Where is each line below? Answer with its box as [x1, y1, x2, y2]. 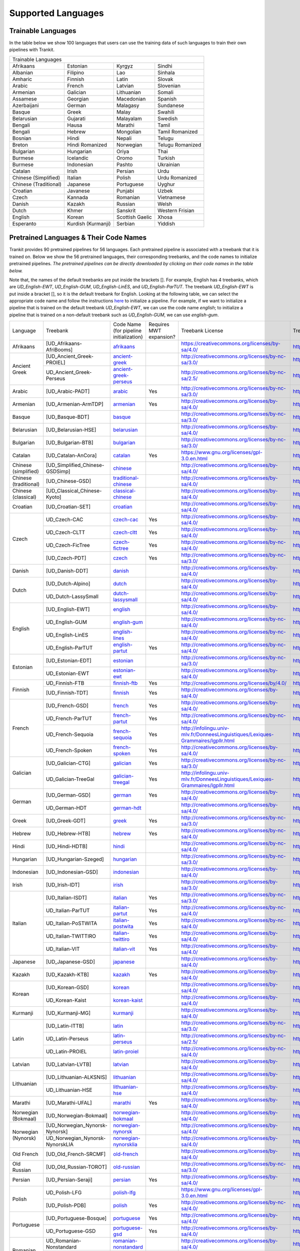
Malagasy [116, 102, 139, 109]
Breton [12, 141, 28, 148]
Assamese [12, 95, 37, 102]
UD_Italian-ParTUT [45, 907, 90, 914]
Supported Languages [9, 8, 104, 19]
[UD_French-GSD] [45, 702, 88, 709]
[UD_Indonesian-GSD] [45, 869, 98, 876]
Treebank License [180, 327, 223, 334]
